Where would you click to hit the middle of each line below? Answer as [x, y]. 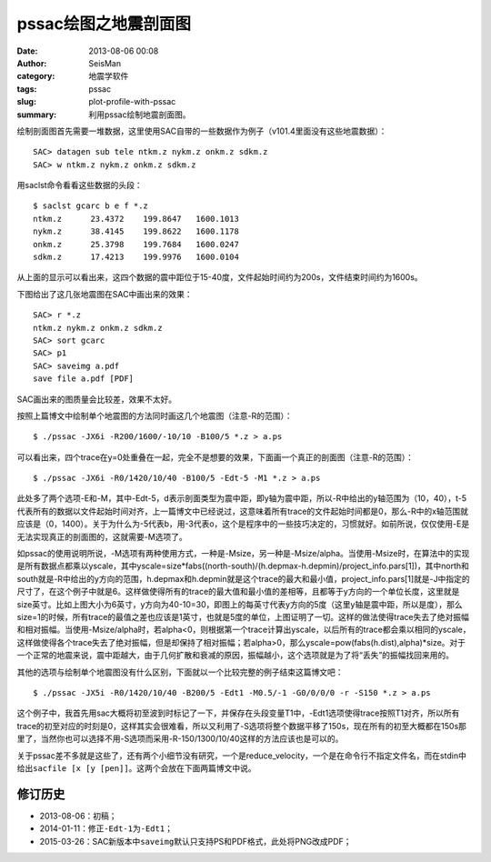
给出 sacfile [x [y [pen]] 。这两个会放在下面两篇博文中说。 [136, 767]
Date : [27, 51]
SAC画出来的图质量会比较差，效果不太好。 [97, 399]
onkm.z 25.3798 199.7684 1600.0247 [136, 244]
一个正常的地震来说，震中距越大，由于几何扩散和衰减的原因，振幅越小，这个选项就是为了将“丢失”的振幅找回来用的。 [235, 656]
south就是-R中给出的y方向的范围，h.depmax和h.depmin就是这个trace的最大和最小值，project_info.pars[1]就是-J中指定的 [243, 578]
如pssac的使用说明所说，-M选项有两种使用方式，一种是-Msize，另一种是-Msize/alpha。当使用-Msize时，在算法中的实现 [243, 554]
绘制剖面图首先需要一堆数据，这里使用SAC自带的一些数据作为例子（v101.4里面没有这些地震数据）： [202, 131]
